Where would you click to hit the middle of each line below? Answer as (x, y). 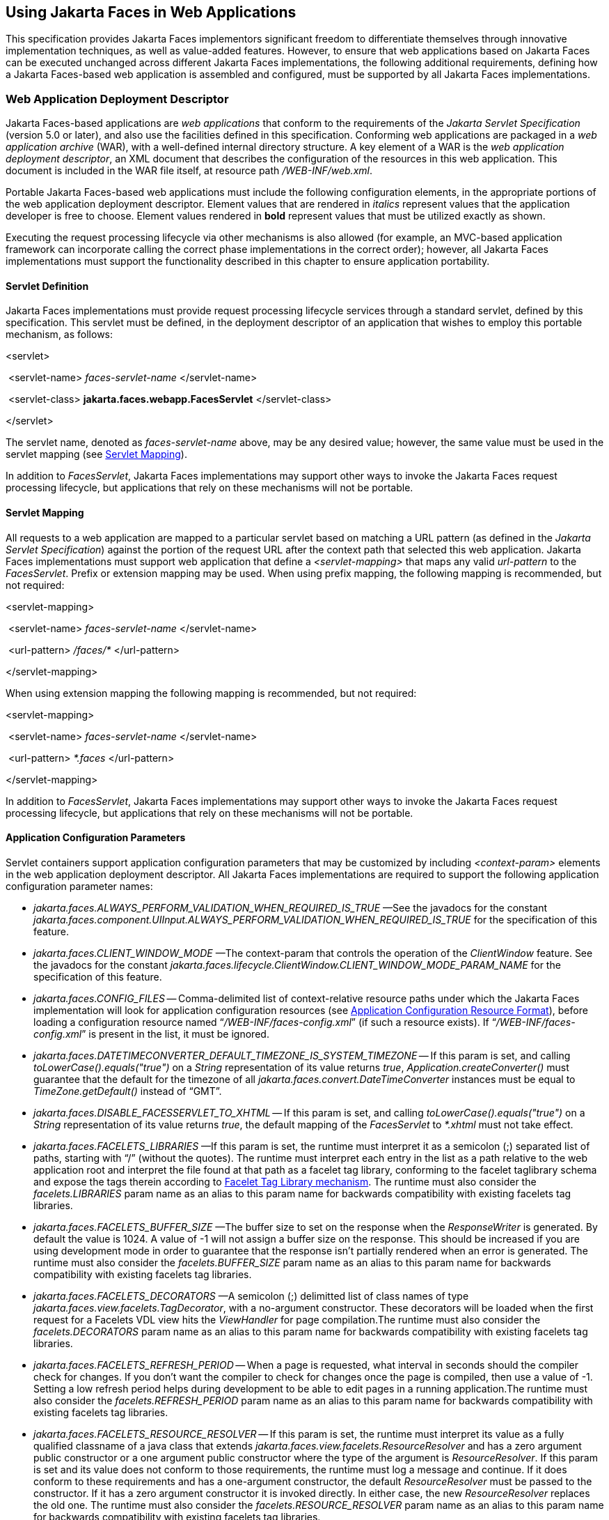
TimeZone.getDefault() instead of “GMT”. (128, 1091)
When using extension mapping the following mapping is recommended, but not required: (211, 693)
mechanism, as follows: (60, 335)
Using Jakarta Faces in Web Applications (151, 12)
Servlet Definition (47, 286)
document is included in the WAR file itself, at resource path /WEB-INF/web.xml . (189, 171)
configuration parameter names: (79, 886)
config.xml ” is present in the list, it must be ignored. (151, 1034)
